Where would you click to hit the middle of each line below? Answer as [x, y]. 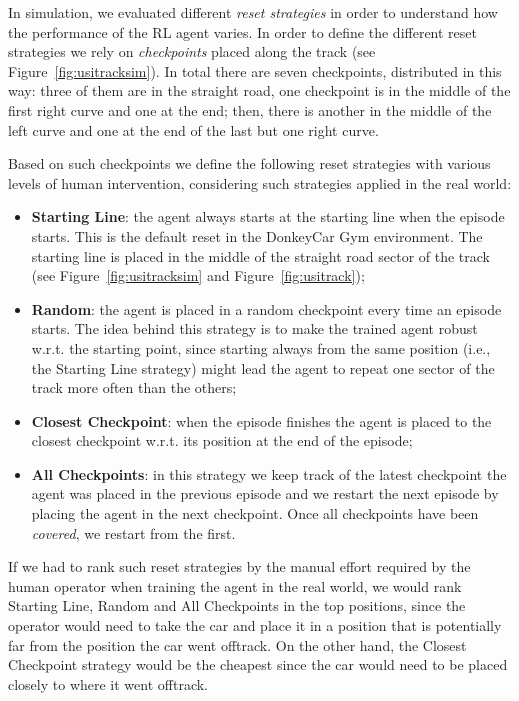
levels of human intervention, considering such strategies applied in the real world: [260, 182]
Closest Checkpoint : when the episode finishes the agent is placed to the [261, 420]
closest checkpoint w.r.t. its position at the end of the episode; [222, 440]
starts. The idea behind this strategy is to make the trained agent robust [254, 328]
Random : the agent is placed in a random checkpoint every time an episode [266, 308]
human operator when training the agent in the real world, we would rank [235, 585]
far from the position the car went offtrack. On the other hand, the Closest [237, 644]
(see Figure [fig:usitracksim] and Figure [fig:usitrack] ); [198, 275]
